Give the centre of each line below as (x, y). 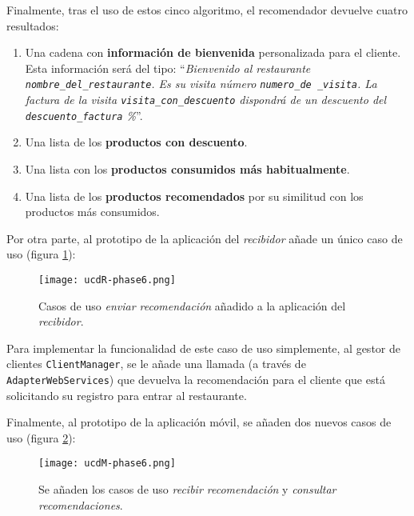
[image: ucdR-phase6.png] (107, 280)
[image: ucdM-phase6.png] (107, 464)
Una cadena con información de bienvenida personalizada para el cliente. (213, 52)
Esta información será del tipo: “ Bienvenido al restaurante (168, 68)
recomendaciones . (81, 504)
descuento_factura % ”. (84, 115)
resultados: (33, 25)
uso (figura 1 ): (41, 254)
